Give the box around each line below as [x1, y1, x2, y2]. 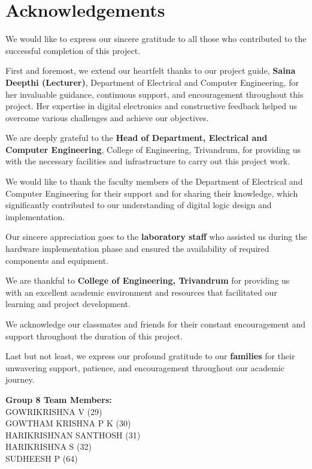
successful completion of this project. [5, 44, 141, 56]
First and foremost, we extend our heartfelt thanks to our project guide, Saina [5, 64, 296, 77]
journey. [5, 373, 35, 386]
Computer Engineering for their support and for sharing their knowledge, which [5, 187, 298, 199]
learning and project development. [5, 297, 131, 310]
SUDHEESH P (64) [5, 452, 78, 464]
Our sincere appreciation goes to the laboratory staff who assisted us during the [5, 230, 307, 243]
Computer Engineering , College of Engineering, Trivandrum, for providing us [5, 143, 301, 155]
